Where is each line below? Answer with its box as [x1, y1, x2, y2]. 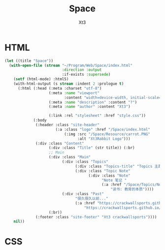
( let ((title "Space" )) [4, 58, 54, 63]
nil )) [13, 219, 25, 224]
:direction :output [62, 67, 102, 72]
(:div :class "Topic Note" [75, 168, 131, 173]
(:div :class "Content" [35, 141, 84, 146]
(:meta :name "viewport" [48, 90, 99, 96]
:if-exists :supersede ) [62, 72, 111, 77]
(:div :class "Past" [62, 192, 104, 197]
